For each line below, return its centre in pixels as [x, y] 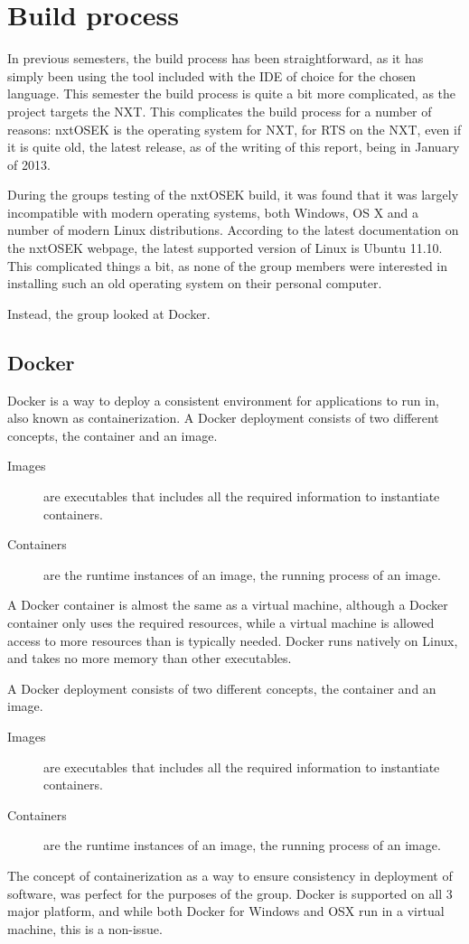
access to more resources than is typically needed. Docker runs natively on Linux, [233, 640]
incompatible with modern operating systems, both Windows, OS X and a [213, 212]
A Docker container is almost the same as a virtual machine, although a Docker [228, 605]
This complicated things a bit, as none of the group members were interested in [228, 265]
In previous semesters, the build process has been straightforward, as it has [216, 58]
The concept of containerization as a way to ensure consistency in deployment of [230, 875]
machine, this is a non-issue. [85, 928]
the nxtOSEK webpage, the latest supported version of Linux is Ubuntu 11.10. [225, 248]
